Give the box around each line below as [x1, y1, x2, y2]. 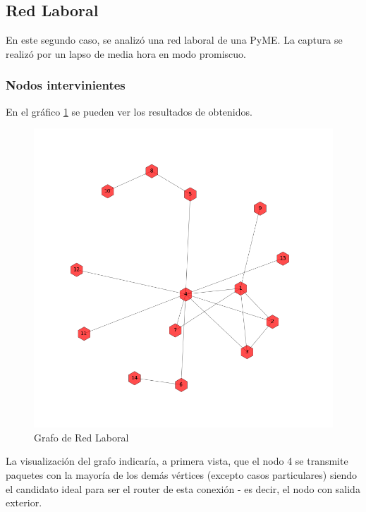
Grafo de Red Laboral [34, 429, 129, 444]
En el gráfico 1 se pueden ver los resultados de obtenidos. [6, 104, 252, 118]
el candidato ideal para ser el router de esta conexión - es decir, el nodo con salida [6, 481, 360, 496]
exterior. [6, 495, 42, 510]
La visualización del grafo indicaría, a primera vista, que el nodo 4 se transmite [6, 453, 348, 468]
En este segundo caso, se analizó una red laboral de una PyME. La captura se [6, 32, 343, 47]
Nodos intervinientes [6, 76, 126, 94]
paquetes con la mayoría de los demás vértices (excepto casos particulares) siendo [6, 467, 358, 482]
